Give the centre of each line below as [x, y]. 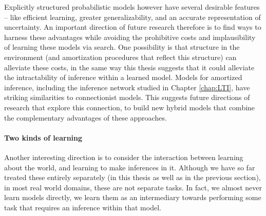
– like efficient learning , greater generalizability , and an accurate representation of [132, 17]
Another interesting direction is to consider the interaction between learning [124, 157]
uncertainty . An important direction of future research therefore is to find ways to [133, 27]
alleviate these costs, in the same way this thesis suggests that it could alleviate [129, 67]
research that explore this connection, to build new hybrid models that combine [130, 107]
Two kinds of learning [43, 137]
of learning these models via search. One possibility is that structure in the [122, 47]
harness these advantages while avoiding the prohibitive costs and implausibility [130, 37]
